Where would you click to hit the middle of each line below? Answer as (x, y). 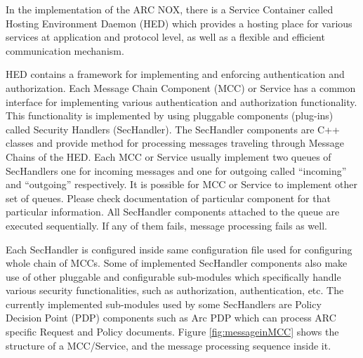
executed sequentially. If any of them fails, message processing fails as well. (166, 225)
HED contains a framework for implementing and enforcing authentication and (175, 74)
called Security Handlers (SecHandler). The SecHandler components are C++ (173, 129)
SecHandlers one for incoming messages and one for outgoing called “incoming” (176, 170)
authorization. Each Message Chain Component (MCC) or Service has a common (181, 87)
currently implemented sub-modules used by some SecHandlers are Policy (164, 304)
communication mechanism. (65, 50)
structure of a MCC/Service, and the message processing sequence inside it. (169, 345)
